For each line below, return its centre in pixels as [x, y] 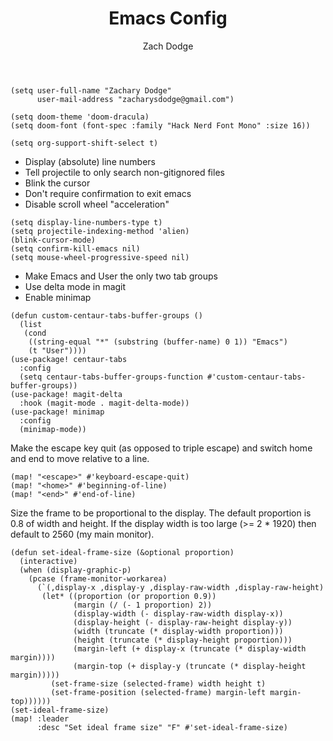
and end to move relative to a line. [80, 458]
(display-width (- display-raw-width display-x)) [178, 613]
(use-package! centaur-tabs [69, 359]
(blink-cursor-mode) [53, 240]
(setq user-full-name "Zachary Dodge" [91, 90]
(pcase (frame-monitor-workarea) [98, 578]
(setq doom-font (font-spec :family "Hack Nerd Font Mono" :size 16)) [160, 125]
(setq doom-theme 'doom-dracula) [80, 117]
